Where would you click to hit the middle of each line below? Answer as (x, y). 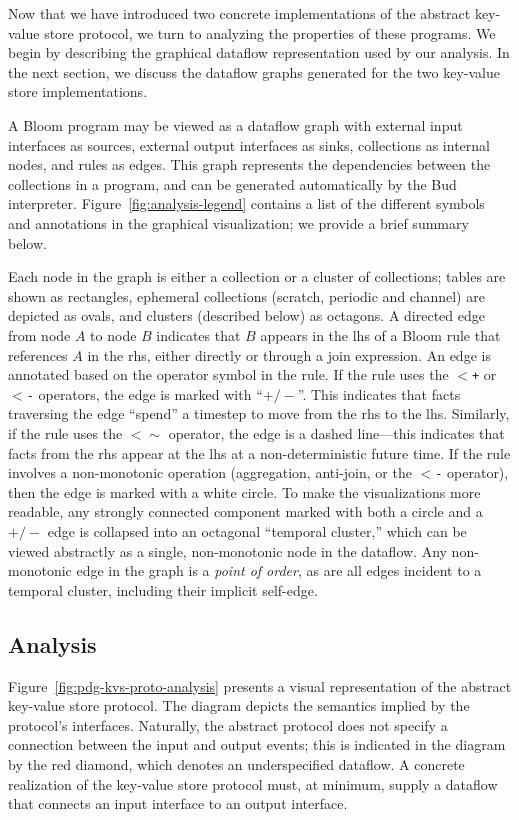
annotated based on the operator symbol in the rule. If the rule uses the (228, 374)
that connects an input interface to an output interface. (178, 803)
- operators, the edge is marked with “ (144, 393)
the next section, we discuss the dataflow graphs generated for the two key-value (254, 71)
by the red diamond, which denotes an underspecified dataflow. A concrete (236, 763)
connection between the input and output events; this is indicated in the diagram (257, 744)
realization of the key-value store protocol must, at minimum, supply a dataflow (253, 783)
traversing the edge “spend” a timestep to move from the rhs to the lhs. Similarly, (259, 413)
